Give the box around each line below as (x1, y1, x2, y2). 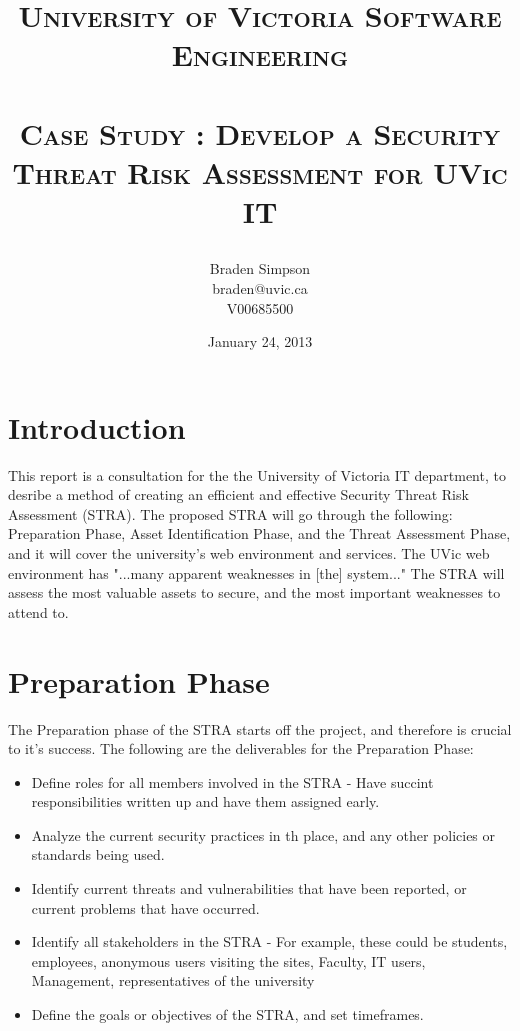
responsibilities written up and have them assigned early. (31, 791, 380, 812)
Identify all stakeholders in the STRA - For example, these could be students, (31, 931, 508, 952)
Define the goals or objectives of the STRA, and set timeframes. (31, 1004, 424, 1025)
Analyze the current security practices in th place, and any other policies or (31, 824, 496, 845)
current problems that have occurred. (31, 897, 260, 918)
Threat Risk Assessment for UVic (12, 151, 508, 192)
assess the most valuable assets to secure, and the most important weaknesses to (8, 582, 501, 603)
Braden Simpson (209, 258, 311, 279)
